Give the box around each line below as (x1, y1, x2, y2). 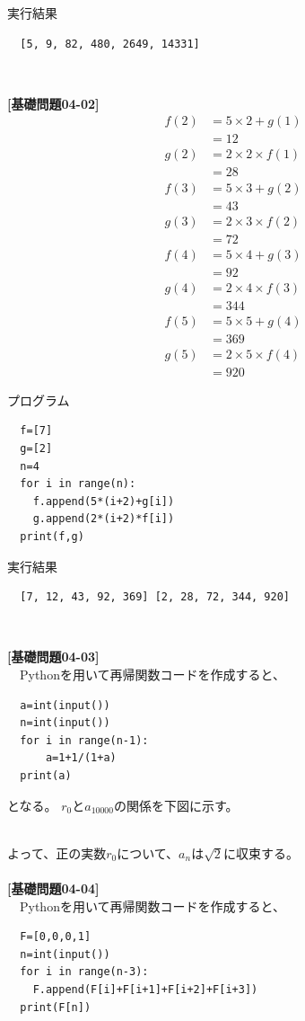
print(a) (20, 768, 72, 782)
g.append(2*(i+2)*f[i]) (32, 512, 175, 526)
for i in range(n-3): (20, 965, 149, 979)
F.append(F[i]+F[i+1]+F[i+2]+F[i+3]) (32, 982, 258, 996)
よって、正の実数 (7, 843, 107, 862)
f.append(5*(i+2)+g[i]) (32, 494, 175, 508)
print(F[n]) (20, 1000, 91, 1014)
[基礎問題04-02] (7, 93, 100, 112)
